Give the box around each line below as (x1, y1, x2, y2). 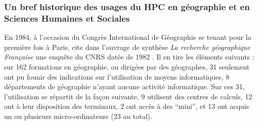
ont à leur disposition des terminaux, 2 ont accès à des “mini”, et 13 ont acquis (4, 101, 249, 111)
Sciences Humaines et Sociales (4, 12, 130, 24)
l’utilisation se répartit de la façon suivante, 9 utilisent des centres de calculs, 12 (4, 91, 252, 101)
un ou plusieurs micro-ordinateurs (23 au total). (4, 110, 152, 121)
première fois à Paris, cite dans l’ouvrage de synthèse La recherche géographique (4, 41, 250, 52)
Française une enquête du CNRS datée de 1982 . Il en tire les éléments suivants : (4, 51, 254, 62)
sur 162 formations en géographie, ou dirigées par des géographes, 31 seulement (4, 61, 250, 72)
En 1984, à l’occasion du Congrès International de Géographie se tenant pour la (4, 32, 251, 42)
